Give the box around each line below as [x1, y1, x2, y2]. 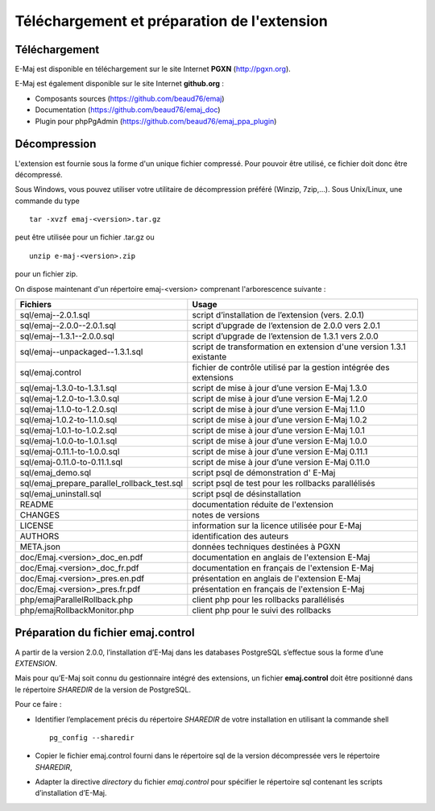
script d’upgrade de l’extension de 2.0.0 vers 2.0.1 [192, 320, 380, 331]
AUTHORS [19, 530, 60, 542]
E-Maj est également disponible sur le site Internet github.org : [14, 79, 225, 89]
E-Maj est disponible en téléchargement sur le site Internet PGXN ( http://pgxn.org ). [14, 64, 292, 74]
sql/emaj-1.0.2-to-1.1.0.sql [19, 414, 118, 426]
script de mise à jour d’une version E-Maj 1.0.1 [192, 425, 366, 436]
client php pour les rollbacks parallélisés [192, 594, 346, 605]
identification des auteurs [192, 530, 289, 542]
